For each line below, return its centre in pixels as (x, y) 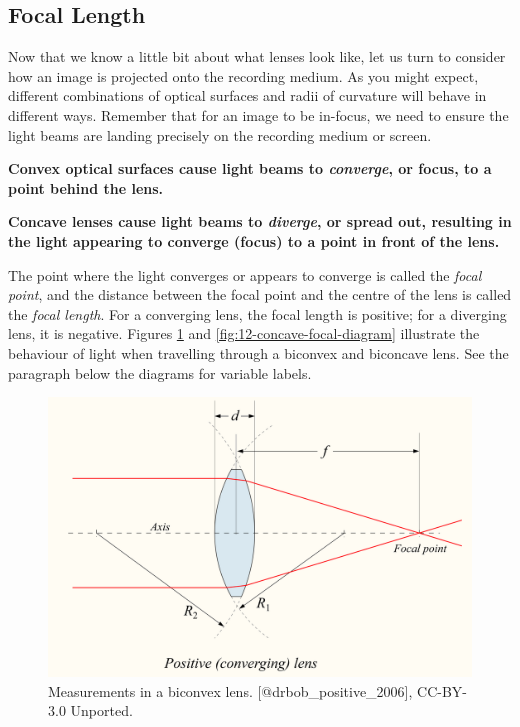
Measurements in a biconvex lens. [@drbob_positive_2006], (230, 690)
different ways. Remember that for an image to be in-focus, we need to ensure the (258, 114)
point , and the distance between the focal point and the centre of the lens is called (260, 294)
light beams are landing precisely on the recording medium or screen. (220, 134)
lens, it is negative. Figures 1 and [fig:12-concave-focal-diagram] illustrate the (244, 333)
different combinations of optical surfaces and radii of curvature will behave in (247, 95)
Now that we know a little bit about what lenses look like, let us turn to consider (257, 56)
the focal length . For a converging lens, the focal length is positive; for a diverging (257, 313)
